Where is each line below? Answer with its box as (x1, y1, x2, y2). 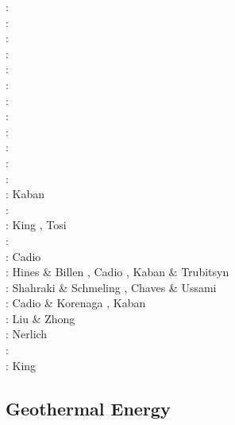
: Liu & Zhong (6, 310, 75, 326)
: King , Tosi (6, 216, 67, 233)
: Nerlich (6, 326, 48, 342)
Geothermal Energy (6, 396, 171, 420)
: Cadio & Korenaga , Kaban (6, 294, 146, 311)
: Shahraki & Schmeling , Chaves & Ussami (6, 279, 217, 295)
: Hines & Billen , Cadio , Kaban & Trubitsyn (6, 263, 229, 280)
